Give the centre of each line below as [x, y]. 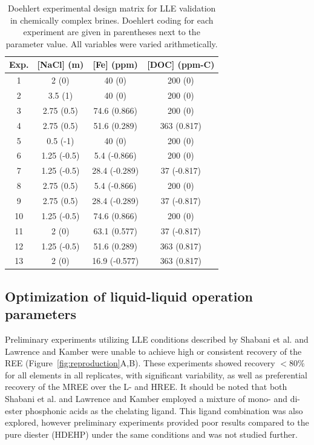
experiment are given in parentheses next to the [112, 32]
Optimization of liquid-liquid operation [129, 296]
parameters [41, 314]
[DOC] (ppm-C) [181, 64]
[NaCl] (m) [61, 64]
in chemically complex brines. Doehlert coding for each [112, 20]
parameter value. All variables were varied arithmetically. [112, 43]
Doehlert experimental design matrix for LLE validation [112, 8]
